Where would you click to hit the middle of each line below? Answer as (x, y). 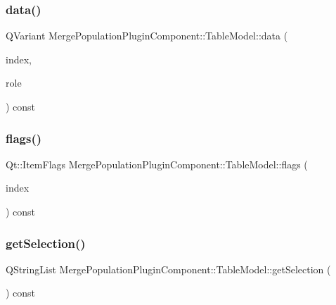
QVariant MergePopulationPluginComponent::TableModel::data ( (147, 36)
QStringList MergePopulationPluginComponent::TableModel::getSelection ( (168, 269)
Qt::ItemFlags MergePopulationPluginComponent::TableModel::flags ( (157, 164)
